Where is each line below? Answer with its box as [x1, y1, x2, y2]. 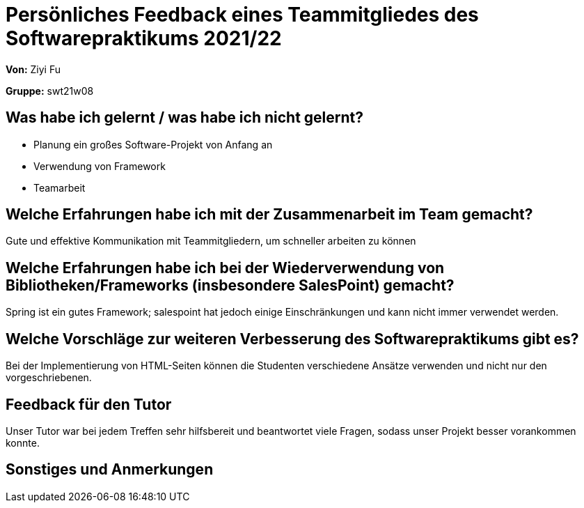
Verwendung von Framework [33, 160, 166, 172]
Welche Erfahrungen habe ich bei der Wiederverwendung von [6, 259, 445, 277]
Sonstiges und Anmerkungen [6, 461, 214, 479]
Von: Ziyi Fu [6, 63, 61, 75]
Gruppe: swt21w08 [6, 84, 94, 97]
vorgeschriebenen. [6, 371, 92, 384]
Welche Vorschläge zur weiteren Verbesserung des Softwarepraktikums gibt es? [6, 330, 579, 348]
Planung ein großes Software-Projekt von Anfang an [33, 138, 273, 151]
